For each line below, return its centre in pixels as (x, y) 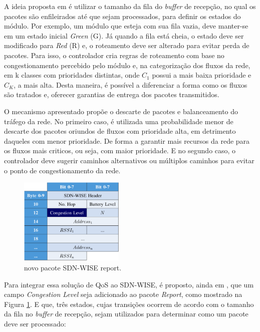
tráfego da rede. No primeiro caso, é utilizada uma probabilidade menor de (119, 121)
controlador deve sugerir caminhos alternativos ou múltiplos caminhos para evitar (129, 160)
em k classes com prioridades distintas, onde (72, 75)
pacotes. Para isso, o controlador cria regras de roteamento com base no (114, 55)
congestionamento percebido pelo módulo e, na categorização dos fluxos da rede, (127, 65)
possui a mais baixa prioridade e (202, 75)
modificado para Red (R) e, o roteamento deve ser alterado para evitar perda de (127, 45)
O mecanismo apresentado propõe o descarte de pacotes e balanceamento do (121, 111)
